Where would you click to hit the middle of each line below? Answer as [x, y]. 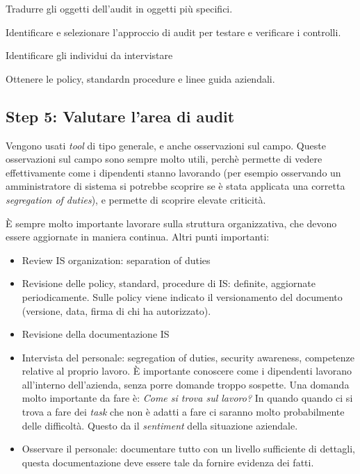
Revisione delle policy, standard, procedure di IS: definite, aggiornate [169, 283]
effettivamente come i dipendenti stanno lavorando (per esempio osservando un [173, 172]
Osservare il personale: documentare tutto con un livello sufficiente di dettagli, [188, 449]
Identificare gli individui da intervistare [89, 55]
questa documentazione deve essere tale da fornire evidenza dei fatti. [168, 462]
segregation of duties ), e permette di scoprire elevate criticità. [136, 199]
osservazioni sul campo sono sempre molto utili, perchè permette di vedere [164, 159]
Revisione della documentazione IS [96, 334]
